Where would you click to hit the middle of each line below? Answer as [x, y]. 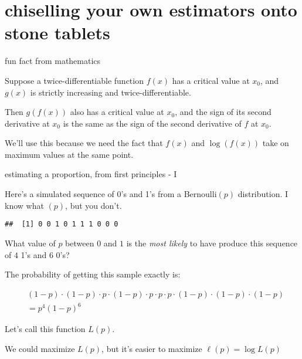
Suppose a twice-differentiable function [74, 80]
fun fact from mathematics [53, 61]
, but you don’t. [94, 205]
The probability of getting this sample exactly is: [93, 274]
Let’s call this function [45, 329]
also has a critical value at [117, 112]
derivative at [27, 123]
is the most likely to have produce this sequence [212, 243]
